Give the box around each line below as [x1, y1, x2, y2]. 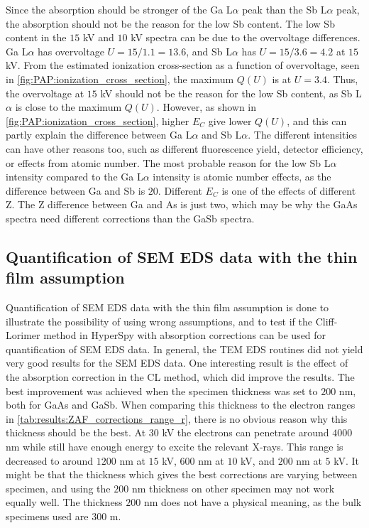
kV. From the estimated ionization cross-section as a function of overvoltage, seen [6, 58, 360, 72]
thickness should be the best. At [6, 425, 146, 440]
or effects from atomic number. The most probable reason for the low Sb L [6, 155, 331, 170]
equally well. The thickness [6, 495, 123, 510]
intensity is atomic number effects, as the [153, 169, 331, 184]
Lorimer [6, 328, 40, 343]
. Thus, [326, 71, 358, 86]
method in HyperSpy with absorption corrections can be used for [43, 328, 326, 343]
